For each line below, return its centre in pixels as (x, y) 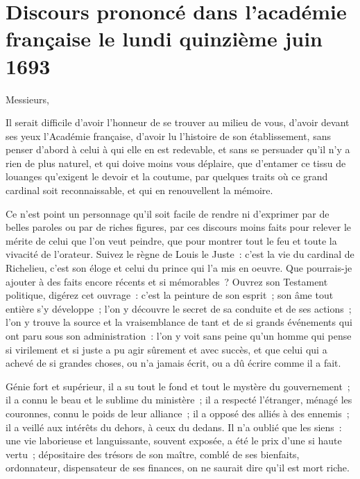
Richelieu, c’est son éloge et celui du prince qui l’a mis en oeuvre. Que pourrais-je (179, 268)
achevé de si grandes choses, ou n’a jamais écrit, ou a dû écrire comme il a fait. (173, 363)
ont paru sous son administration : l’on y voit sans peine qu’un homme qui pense (179, 336)
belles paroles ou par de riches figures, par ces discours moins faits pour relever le (179, 227)
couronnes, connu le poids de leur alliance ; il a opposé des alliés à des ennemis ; (178, 413)
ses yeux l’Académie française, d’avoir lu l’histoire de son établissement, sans (168, 136)
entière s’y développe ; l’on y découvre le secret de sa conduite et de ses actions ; (179, 308)
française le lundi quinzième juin (164, 38)
